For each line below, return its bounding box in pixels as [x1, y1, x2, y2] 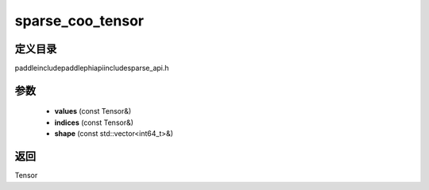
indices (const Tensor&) [54, 118, 134, 127]
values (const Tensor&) [54, 107, 132, 116]
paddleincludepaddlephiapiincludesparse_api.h [14, 64, 170, 73]
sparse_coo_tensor [14, 12, 145, 29]
